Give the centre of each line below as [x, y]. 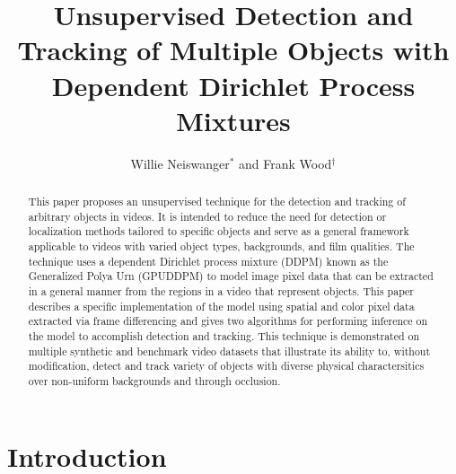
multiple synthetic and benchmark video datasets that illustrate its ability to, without [229, 351]
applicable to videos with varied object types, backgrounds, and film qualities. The [221, 246]
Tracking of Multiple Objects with [233, 50]
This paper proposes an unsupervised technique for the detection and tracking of [217, 202]
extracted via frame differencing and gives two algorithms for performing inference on [228, 321]
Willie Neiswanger [180, 163]
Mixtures [233, 120]
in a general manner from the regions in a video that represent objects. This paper [221, 291]
